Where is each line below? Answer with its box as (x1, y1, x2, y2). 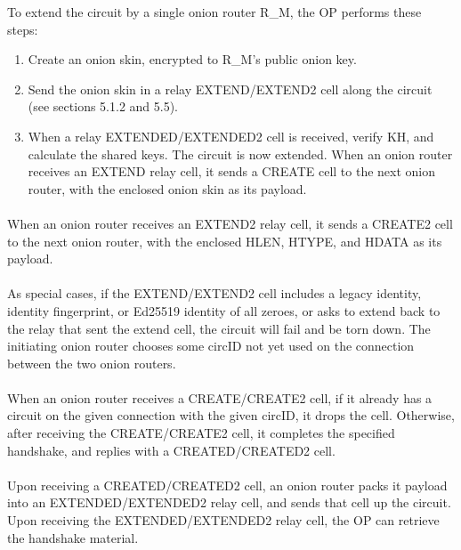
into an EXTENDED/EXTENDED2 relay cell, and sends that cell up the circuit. (7, 493, 451, 512)
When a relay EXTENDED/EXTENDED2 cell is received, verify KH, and (28, 126, 434, 145)
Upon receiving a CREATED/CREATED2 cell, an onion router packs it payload (7, 475, 448, 494)
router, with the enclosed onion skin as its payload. (28, 179, 307, 198)
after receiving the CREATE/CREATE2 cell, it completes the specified (7, 424, 395, 442)
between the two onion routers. (7, 353, 176, 372)
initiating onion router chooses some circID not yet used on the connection (7, 336, 415, 355)
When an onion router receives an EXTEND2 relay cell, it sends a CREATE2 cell (7, 214, 453, 232)
